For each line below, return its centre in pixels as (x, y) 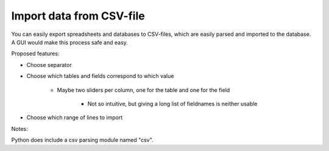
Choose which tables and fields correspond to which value (100, 76)
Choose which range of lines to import (75, 118)
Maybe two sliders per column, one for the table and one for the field (143, 90)
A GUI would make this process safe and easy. (69, 42)
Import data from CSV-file (78, 16)
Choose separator (49, 65)
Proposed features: (35, 54)
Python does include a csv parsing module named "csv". (82, 140)
